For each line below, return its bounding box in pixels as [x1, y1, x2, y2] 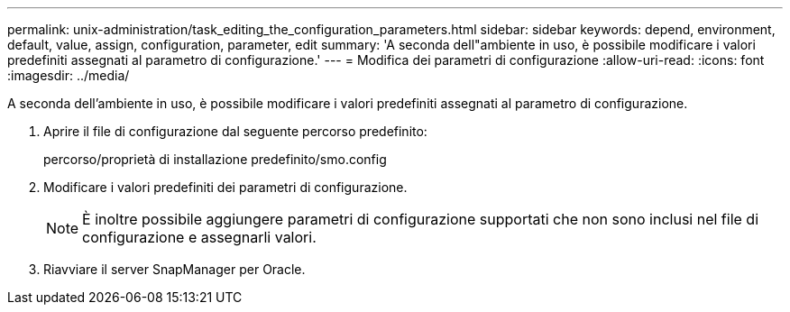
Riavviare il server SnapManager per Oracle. [43, 262, 306, 277]
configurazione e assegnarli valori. [82, 228, 317, 246]
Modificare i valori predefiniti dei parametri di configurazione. [43, 179, 408, 195]
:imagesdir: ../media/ [7, 68, 130, 83]
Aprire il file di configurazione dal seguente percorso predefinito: [43, 124, 427, 139]
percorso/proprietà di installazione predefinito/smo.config [43, 151, 387, 167]
